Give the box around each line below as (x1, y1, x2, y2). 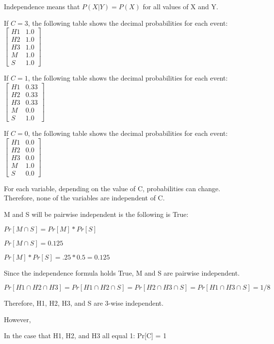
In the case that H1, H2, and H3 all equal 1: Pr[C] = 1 (4, 330, 167, 341)
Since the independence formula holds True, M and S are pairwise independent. (4, 267, 240, 278)
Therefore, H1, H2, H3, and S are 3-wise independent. (4, 298, 164, 308)
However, (4, 314, 31, 324)
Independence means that (4, 1, 80, 11)
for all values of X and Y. (143, 1, 218, 11)
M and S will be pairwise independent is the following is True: (4, 209, 189, 219)
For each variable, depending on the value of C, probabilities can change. (4, 183, 221, 193)
